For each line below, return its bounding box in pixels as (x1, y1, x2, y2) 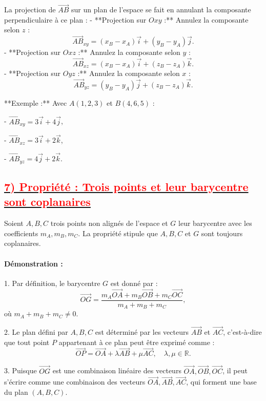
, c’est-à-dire (223, 326, 262, 337)
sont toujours (201, 227, 243, 238)
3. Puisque (4, 365, 37, 376)
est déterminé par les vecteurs (95, 326, 189, 337)
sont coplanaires (4, 194, 91, 209)
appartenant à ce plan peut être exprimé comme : (58, 336, 215, 347)
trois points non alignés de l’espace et (50, 218, 168, 228)
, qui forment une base (186, 376, 257, 387)
